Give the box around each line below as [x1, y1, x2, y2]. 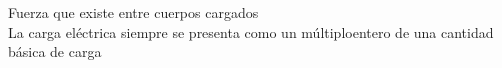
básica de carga [8, 41, 102, 62]
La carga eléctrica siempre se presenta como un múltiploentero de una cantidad [8, 21, 494, 42]
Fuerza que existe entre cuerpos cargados [8, 2, 259, 22]
